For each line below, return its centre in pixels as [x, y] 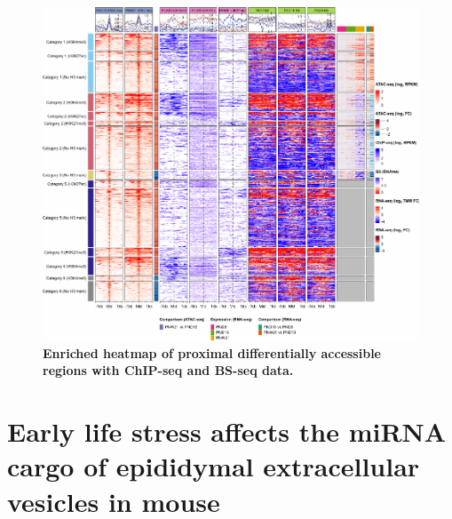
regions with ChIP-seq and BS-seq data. [168, 370]
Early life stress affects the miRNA [227, 431]
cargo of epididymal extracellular [214, 466]
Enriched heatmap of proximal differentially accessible [212, 352]
